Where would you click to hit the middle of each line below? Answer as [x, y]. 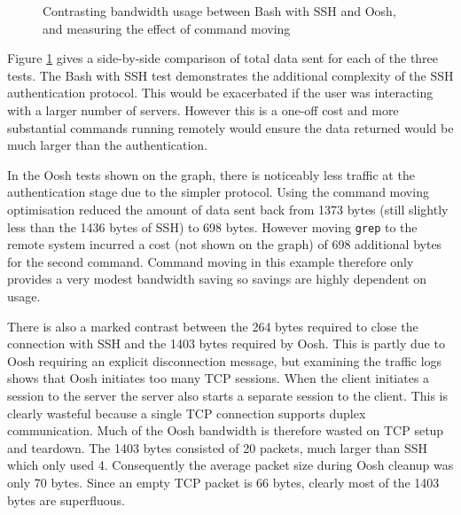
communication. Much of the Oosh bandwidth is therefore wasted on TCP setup [226, 430]
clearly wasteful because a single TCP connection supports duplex [187, 413]
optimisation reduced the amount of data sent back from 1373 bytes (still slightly [228, 209]
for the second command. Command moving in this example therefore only [211, 261]
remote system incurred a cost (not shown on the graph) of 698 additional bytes [225, 244]
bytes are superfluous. [66, 499]
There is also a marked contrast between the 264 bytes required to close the [213, 326]
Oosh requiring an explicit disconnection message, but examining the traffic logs [225, 360]
